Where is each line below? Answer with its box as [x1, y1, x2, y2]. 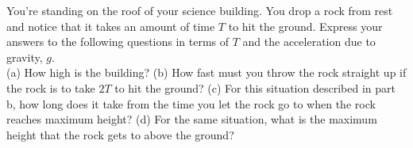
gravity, [6, 48, 43, 65]
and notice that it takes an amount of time [6, 17, 215, 34]
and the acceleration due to [242, 33, 376, 50]
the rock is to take [6, 79, 95, 96]
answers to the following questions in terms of [6, 33, 230, 50]
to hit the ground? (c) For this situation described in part [114, 79, 396, 96]
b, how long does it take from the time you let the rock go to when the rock [6, 95, 376, 112]
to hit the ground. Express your [228, 17, 383, 34]
